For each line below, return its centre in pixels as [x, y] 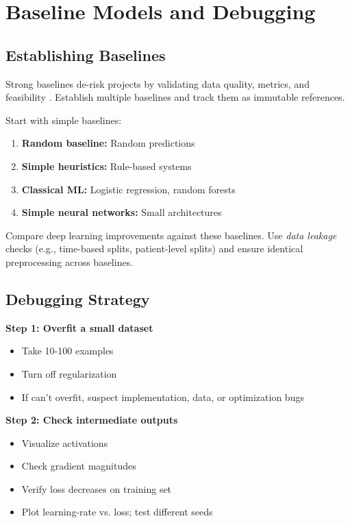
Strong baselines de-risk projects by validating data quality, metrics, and [158, 83]
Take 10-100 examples [67, 351]
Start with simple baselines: [64, 120]
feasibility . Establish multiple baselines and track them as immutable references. [175, 97]
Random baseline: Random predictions [108, 143]
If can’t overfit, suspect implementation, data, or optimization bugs [163, 397]
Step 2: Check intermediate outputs [92, 420]
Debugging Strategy [78, 299]
